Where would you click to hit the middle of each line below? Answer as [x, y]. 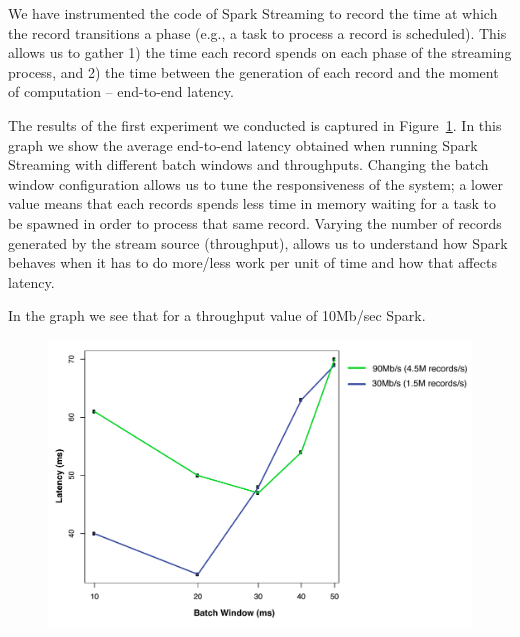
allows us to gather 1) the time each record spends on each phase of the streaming [260, 52]
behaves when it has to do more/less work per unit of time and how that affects [252, 262]
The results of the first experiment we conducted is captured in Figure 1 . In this [255, 124]
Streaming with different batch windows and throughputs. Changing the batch [248, 164]
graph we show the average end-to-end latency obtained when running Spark [243, 144]
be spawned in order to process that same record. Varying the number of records [255, 222]
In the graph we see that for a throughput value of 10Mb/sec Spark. [217, 315]
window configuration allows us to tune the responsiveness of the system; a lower [255, 183]
